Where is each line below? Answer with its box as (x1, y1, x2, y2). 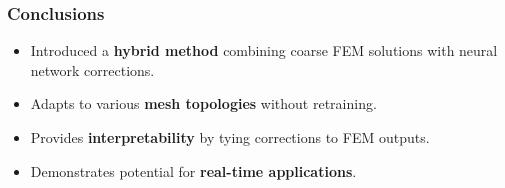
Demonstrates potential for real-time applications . (30, 160, 357, 181)
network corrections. (30, 59, 155, 80)
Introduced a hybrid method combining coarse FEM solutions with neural (30, 40, 498, 61)
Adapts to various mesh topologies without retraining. (30, 93, 377, 114)
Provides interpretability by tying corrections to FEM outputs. (30, 127, 430, 147)
